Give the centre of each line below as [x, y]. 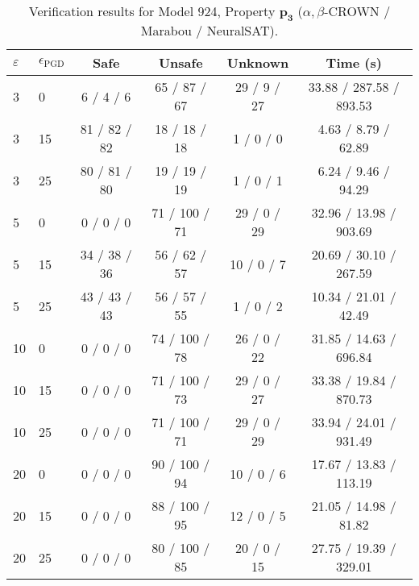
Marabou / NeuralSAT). [209, 31]
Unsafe [180, 63]
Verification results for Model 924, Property [152, 11]
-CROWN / [357, 11]
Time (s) [354, 63]
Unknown [258, 63]
